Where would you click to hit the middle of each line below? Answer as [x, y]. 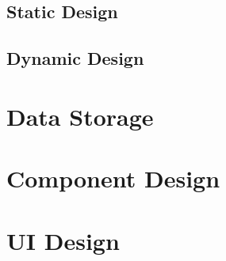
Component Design [113, 178]
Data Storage [80, 116]
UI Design [63, 240]
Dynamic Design [75, 58]
